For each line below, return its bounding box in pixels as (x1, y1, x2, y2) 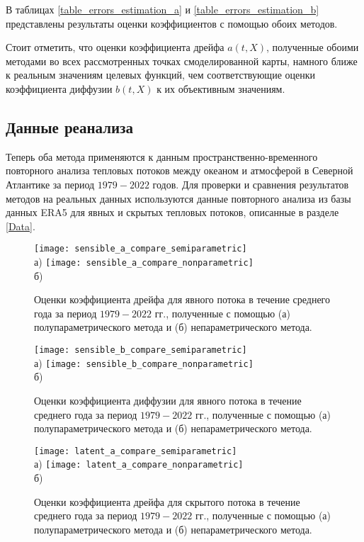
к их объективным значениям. (157, 81, 285, 96)
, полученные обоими (266, 40, 359, 55)
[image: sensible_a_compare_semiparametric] (34, 244, 247, 254)
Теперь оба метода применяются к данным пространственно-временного (6, 149, 318, 164)
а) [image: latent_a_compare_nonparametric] (34, 456, 244, 471)
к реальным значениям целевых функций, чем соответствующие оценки (6, 67, 316, 82)
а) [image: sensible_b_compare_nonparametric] (34, 355, 254, 370)
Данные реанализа (6, 115, 134, 137)
